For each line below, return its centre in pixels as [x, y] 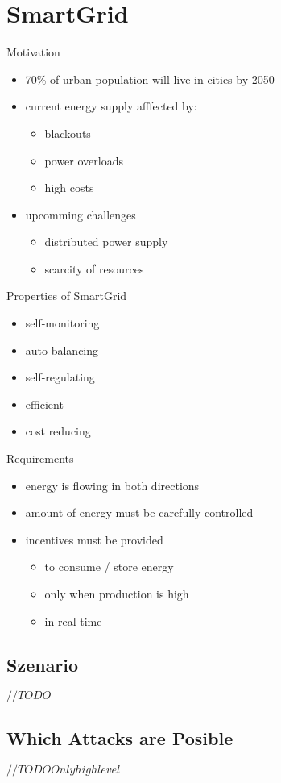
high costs [69, 187]
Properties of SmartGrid [67, 296]
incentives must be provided [94, 539]
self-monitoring [62, 323]
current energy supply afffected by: [111, 106]
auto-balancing [62, 350]
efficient [44, 404]
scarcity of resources [94, 268]
